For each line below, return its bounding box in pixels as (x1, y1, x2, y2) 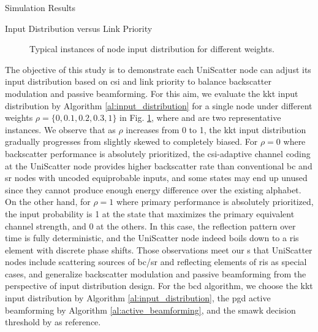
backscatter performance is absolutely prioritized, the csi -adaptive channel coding (5, 147, 311, 160)
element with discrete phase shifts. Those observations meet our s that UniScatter (5, 243, 312, 256)
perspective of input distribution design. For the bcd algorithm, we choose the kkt (5, 279, 313, 292)
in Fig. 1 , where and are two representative (119, 111, 281, 124)
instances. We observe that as (5, 123, 116, 136)
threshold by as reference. (5, 315, 101, 328)
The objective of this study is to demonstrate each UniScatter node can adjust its (5, 63, 311, 75)
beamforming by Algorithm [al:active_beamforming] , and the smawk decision (5, 303, 296, 316)
